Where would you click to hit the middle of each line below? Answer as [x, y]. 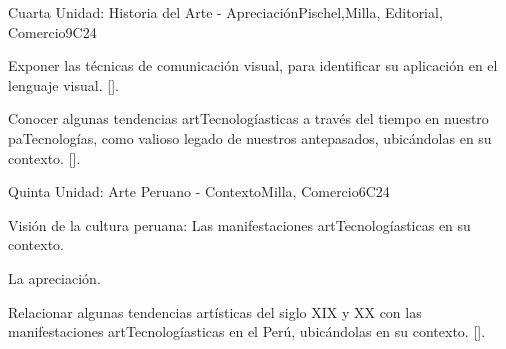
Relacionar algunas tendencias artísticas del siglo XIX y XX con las [215, 311]
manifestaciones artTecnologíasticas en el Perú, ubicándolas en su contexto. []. [247, 331]
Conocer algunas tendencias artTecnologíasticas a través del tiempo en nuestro [248, 118]
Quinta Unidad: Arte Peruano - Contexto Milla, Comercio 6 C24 [199, 191]
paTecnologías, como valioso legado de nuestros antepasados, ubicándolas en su [250, 137]
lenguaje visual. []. [63, 84]
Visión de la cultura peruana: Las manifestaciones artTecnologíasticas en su [239, 224]
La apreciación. [54, 277]
